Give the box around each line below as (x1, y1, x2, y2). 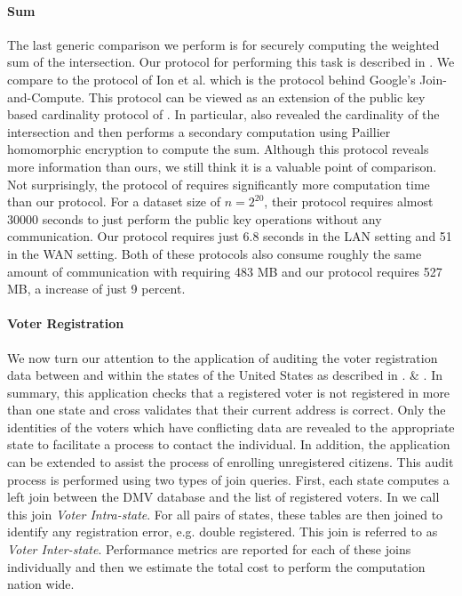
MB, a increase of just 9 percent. (7, 279, 186, 298)
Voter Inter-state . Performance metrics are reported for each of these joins (7, 540, 411, 559)
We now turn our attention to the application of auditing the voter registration (7, 348, 438, 366)
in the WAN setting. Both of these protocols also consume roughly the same (7, 244, 422, 262)
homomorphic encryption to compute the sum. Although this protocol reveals (7, 140, 429, 158)
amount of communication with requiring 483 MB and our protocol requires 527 (7, 262, 442, 280)
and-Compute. (7, 87, 85, 106)
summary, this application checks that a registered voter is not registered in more (7, 383, 450, 401)
